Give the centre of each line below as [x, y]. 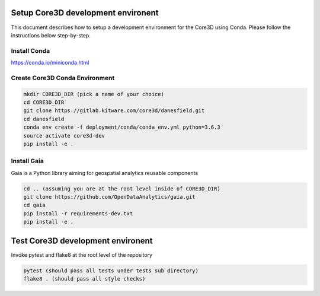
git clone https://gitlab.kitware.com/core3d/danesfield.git [114, 111]
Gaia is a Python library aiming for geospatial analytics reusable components [105, 173]
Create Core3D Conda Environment [63, 78]
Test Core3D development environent [82, 241]
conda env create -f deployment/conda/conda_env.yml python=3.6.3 [122, 127]
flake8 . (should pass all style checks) [84, 279]
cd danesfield [44, 119]
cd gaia [34, 205]
